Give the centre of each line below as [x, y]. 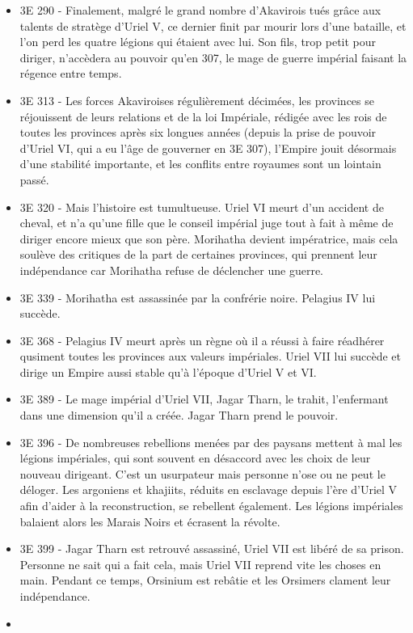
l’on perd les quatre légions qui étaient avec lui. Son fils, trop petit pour [198, 42]
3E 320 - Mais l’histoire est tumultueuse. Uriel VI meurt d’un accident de [202, 207]
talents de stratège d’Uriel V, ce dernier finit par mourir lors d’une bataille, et [213, 25]
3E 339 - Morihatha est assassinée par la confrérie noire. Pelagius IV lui [198, 297]
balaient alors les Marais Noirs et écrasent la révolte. [150, 521]
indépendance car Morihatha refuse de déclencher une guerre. [172, 270]
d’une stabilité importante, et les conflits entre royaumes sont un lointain [200, 164]
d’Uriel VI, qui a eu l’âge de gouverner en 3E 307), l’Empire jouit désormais [208, 148]
